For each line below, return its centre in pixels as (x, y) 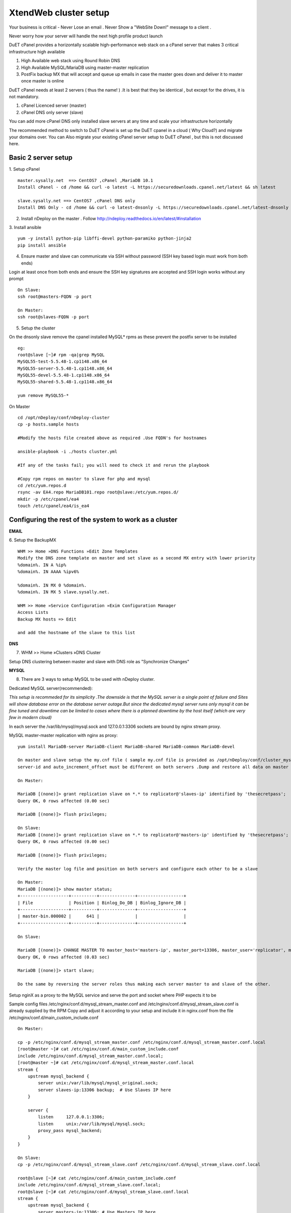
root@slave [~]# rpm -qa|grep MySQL (61, 355)
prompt (16, 279)
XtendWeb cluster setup (59, 13)
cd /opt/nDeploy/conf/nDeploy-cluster (64, 418)
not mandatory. (24, 97)
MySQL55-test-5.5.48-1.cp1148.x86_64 (63, 362)
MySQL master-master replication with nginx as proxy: (64, 736)
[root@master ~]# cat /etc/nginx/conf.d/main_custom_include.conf (98, 1049)
